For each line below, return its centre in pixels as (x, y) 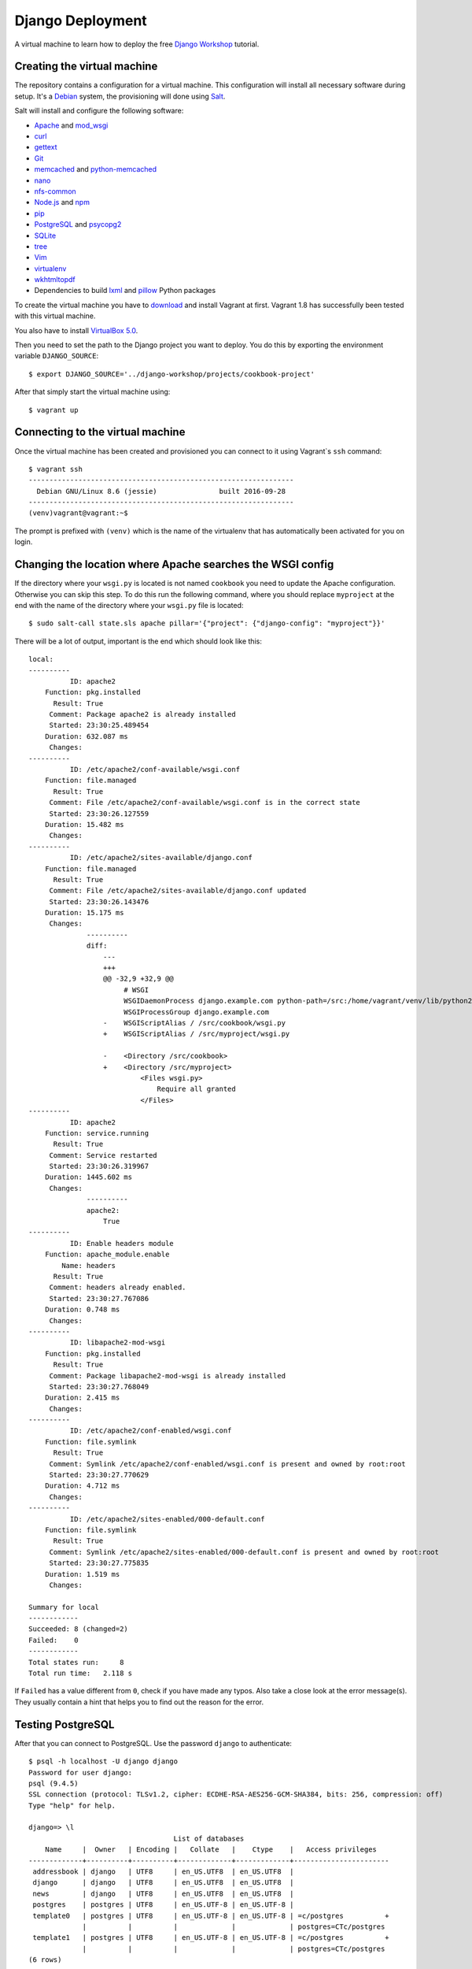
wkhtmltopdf (55, 280)
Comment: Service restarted (103, 1155)
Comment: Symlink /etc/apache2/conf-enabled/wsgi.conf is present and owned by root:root (228, 1464)
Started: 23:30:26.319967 (99, 1166)
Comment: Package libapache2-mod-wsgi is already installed (168, 1376)
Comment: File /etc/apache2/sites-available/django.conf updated (178, 891)
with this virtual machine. (55, 316)
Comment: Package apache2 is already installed (142, 714)
